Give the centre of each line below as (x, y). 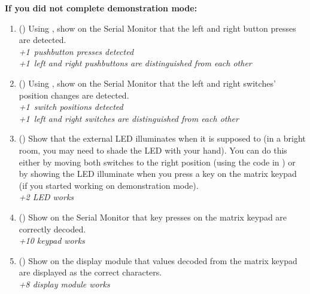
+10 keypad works (52, 241)
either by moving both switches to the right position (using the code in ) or (157, 162)
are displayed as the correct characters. (90, 272)
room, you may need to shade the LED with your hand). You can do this (153, 150)
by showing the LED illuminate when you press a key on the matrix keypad (158, 174)
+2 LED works (46, 197)
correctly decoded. (52, 229)
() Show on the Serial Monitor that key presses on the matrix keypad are (153, 217)
